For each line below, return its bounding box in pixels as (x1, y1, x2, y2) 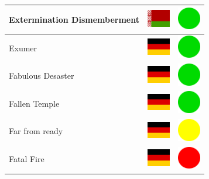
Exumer (9, 41, 37, 54)
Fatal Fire (9, 153, 44, 165)
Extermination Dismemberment (9, 13, 139, 25)
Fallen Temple (9, 97, 60, 109)
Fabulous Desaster (9, 69, 74, 82)
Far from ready (9, 125, 63, 137)
